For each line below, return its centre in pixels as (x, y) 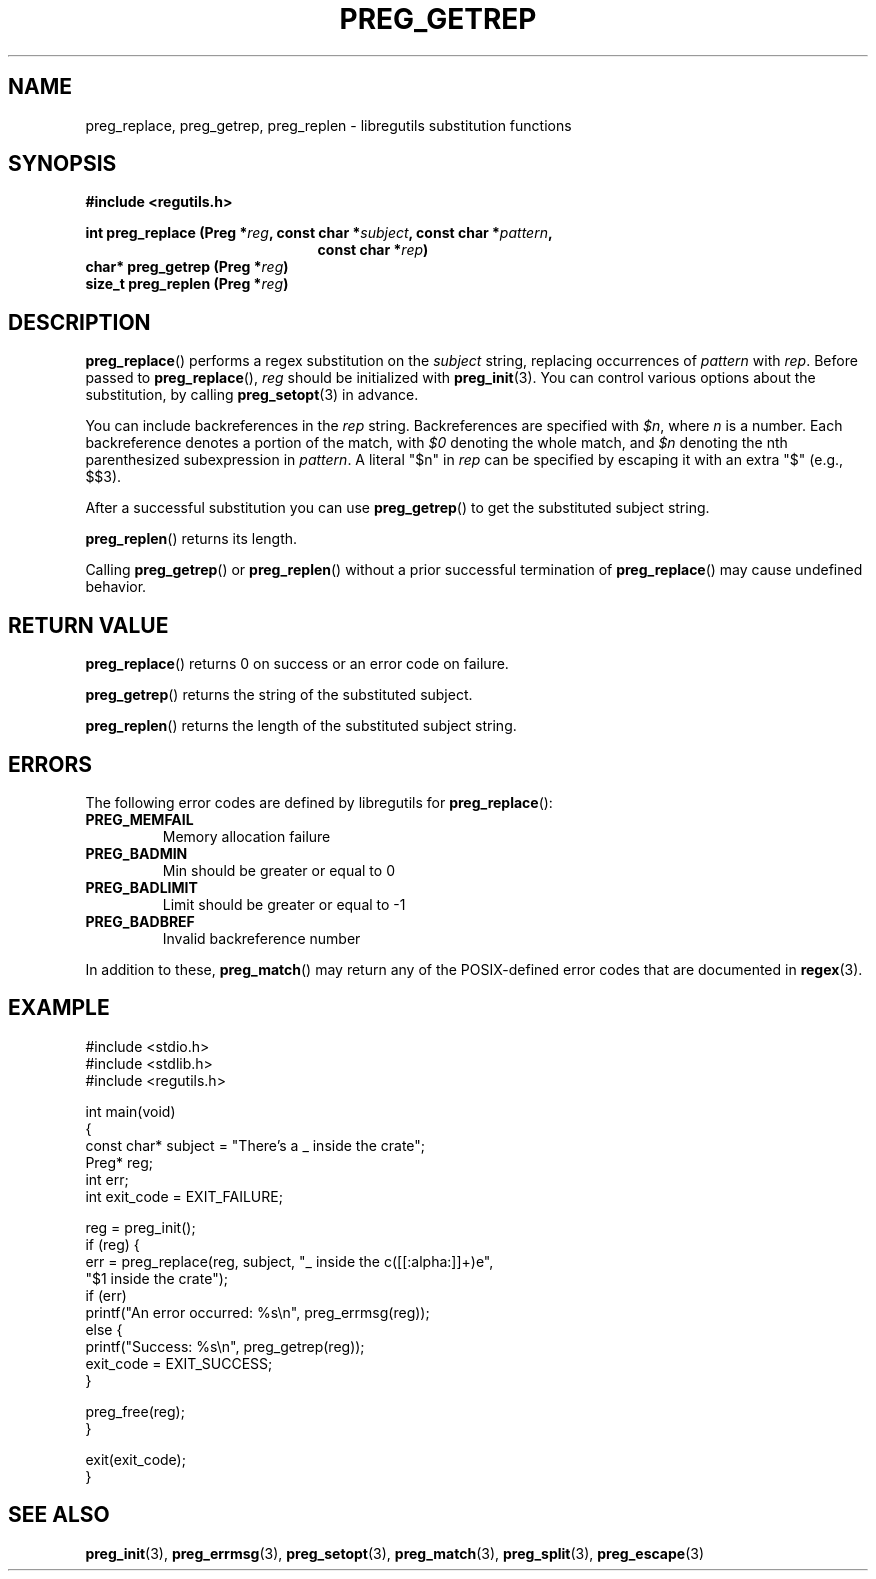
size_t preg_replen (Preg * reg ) (187, 284)
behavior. (116, 587)
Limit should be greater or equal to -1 (284, 904)
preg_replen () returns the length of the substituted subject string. (301, 726)
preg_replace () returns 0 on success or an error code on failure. (297, 664)
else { (104, 1329)
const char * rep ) (373, 250)
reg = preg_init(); (140, 1227)
